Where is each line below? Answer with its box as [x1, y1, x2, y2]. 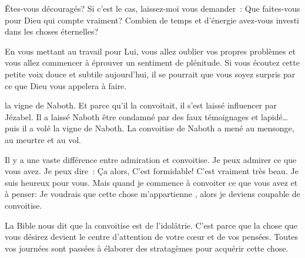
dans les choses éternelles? [5, 25, 99, 38]
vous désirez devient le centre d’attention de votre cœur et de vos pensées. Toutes [5, 230, 299, 243]
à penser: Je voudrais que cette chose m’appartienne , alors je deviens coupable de [5, 188, 300, 200]
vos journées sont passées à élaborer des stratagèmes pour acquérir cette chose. [5, 242, 289, 254]
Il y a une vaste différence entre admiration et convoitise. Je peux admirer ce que [5, 153, 297, 165]
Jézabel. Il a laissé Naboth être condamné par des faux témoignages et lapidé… [5, 110, 289, 123]
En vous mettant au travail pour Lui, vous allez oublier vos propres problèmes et [5, 45, 296, 57]
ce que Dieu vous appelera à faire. [5, 79, 127, 91]
